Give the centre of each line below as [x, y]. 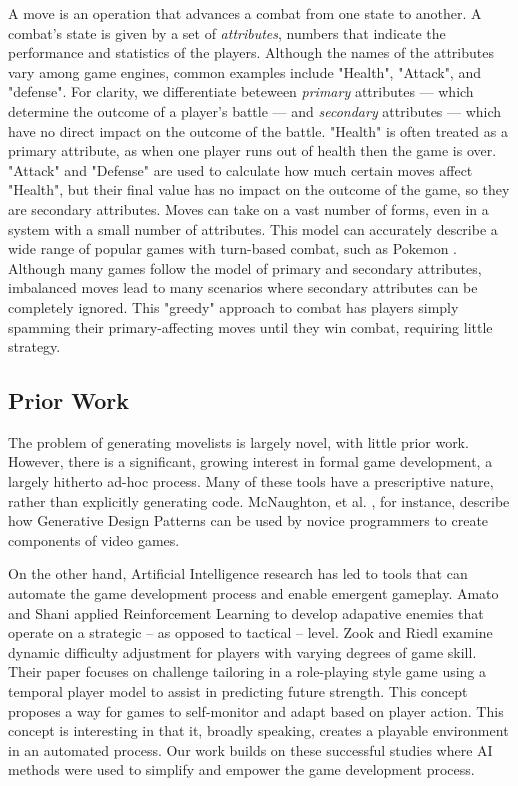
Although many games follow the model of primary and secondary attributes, [245, 267]
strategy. [34, 346]
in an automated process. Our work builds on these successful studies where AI [250, 749]
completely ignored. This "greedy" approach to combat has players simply [233, 306]
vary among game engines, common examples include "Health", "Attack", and [244, 71]
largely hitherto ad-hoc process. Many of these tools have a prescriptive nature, [251, 481]
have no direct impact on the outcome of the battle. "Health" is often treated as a [258, 130]
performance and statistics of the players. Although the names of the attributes [251, 52]
